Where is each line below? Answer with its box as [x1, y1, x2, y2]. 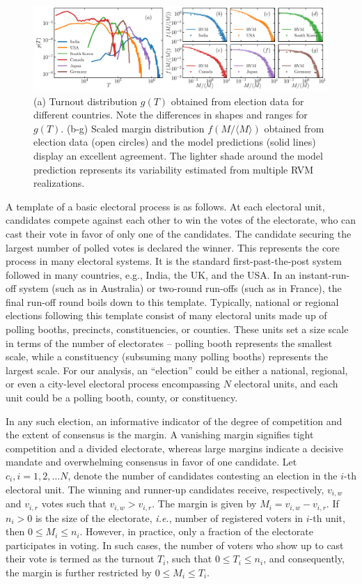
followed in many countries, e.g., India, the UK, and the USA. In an [6, 267, 296, 282]
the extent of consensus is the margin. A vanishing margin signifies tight [6, 427, 314, 442]
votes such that [41, 496, 107, 511]
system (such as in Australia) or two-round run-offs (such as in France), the [19, 281, 342, 295]
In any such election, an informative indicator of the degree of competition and [6, 413, 343, 428]
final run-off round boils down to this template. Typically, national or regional [6, 294, 339, 309]
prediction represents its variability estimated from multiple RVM [33, 162, 314, 176]
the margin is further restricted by [6, 564, 152, 579]
